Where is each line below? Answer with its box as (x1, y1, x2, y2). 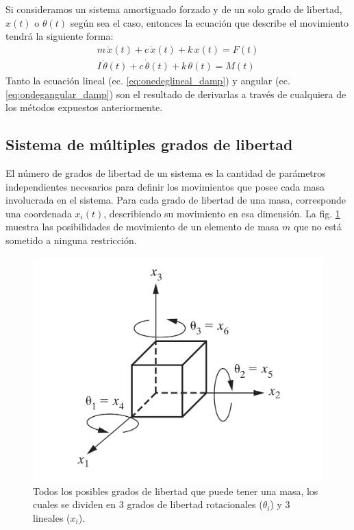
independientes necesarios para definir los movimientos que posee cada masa (5, 179, 325, 193)
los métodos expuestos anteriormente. (5, 100, 163, 115)
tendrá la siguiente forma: (5, 29, 114, 43)
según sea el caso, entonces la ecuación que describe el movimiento (70, 15, 349, 29)
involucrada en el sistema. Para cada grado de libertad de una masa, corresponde (5, 193, 346, 207)
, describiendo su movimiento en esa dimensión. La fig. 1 (103, 206, 340, 220)
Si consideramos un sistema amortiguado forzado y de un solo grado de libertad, (5, 2, 342, 16)
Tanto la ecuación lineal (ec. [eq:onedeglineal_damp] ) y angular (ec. (5, 73, 290, 88)
